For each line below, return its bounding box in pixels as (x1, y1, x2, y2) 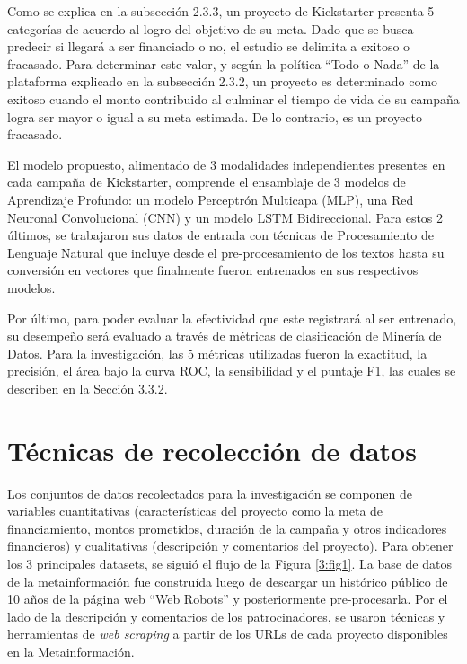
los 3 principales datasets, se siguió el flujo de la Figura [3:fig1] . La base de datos (7, 553, 452, 572)
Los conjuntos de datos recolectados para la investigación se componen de (7, 483, 413, 502)
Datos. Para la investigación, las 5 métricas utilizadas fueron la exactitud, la (7, 343, 427, 362)
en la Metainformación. (7, 642, 135, 660)
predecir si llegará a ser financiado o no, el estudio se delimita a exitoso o (7, 37, 410, 56)
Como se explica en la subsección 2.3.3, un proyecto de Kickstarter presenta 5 (7, 2, 435, 20)
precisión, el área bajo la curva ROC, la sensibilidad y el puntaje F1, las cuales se (7, 361, 456, 380)
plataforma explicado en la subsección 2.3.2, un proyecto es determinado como (7, 72, 438, 91)
